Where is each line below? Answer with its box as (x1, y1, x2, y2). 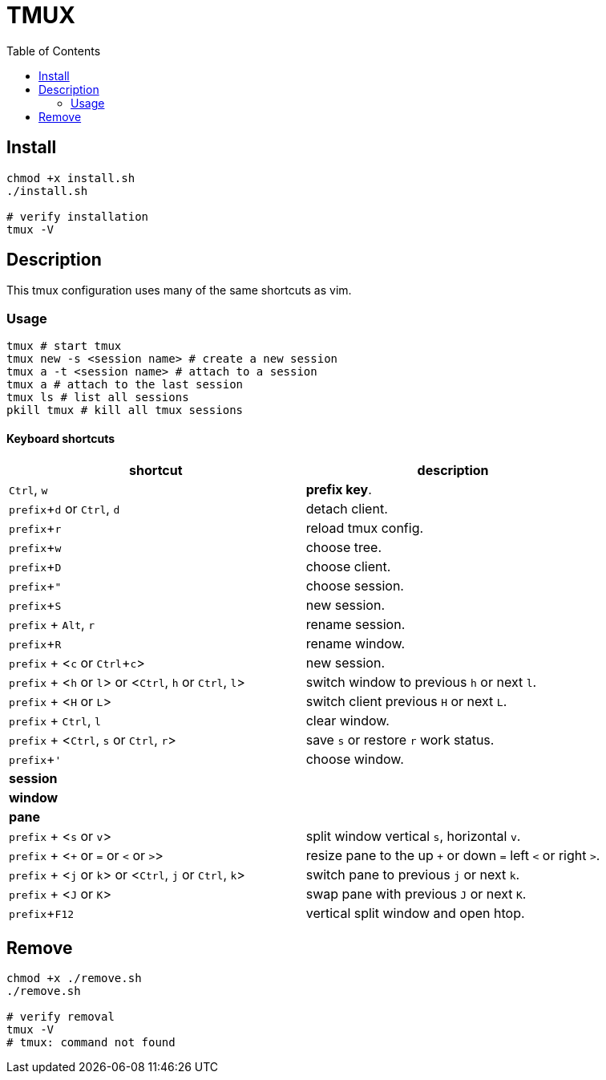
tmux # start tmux (6, 339, 122, 353)
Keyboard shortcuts (6, 431, 115, 445)
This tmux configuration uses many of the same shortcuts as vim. (6, 283, 352, 298)
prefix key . (305, 481, 372, 498)
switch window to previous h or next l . (305, 674, 537, 691)
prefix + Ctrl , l (9, 713, 101, 729)
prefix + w (9, 539, 62, 556)
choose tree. (305, 539, 382, 556)
